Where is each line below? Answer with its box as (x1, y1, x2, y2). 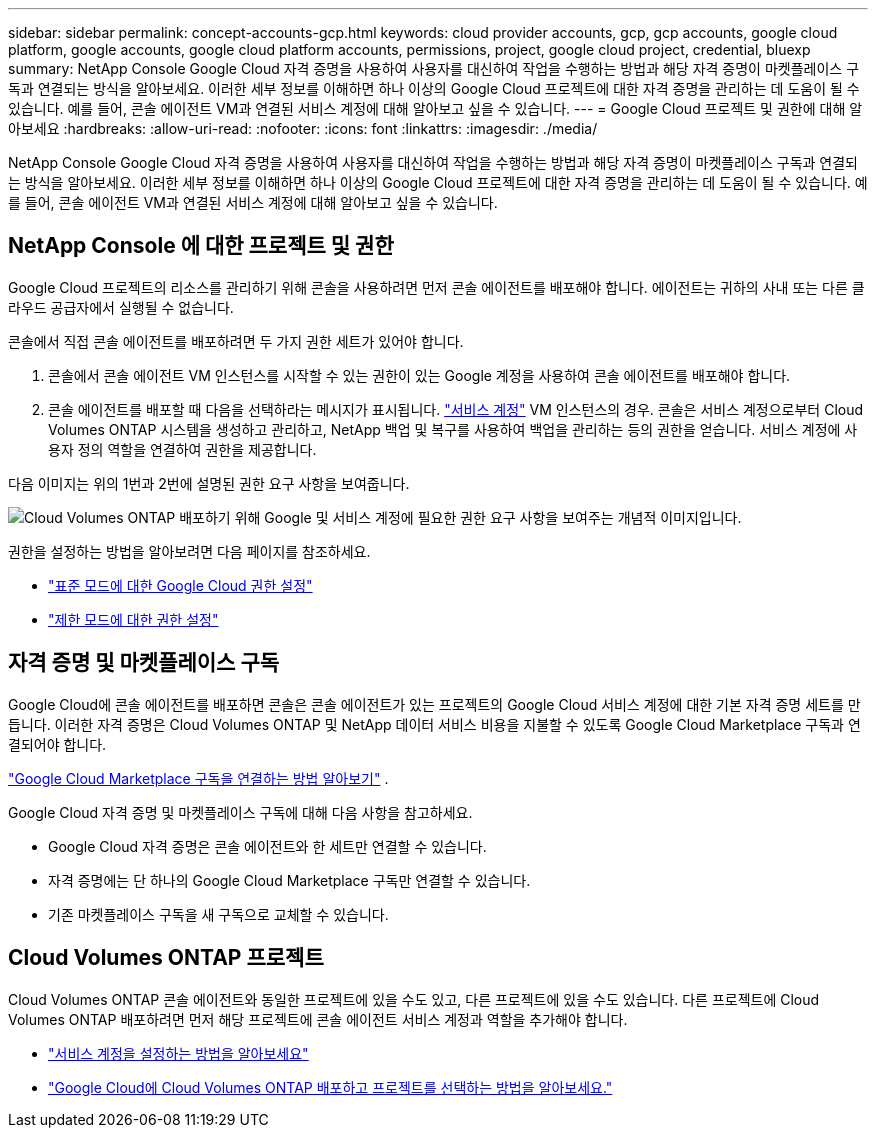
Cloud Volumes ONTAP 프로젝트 (8, 945, 324, 971)
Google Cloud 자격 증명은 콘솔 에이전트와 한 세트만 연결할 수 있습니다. (48, 837, 487, 855)
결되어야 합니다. (8, 735, 107, 753)
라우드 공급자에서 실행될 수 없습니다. (8, 298, 234, 316)
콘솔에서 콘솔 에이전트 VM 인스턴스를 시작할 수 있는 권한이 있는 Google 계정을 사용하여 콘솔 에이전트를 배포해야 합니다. (48, 366, 791, 384)
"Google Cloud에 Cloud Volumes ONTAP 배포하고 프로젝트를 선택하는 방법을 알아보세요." (48, 1078, 613, 1096)
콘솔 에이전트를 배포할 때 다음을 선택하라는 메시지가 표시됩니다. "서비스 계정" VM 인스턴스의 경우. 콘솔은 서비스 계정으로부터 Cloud (48, 400, 864, 418)
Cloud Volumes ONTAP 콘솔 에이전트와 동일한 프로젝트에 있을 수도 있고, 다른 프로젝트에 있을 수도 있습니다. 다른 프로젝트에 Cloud (8, 990, 820, 1008)
